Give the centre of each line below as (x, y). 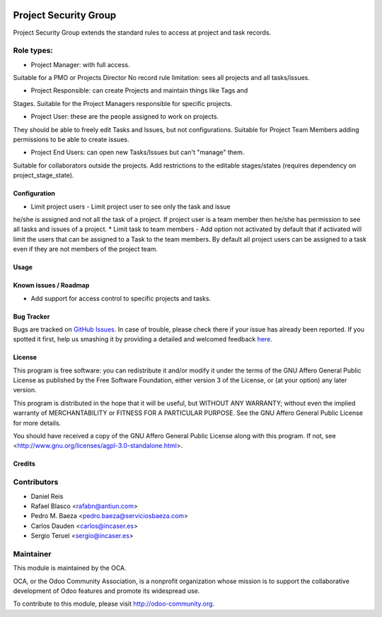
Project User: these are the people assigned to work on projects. (125, 117)
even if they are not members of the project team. (86, 249)
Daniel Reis (47, 496)
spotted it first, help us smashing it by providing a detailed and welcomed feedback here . (143, 339)
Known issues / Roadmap (51, 286)
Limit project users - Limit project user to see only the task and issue (131, 206)
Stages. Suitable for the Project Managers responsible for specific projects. (123, 103)
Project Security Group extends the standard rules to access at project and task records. (142, 33)
